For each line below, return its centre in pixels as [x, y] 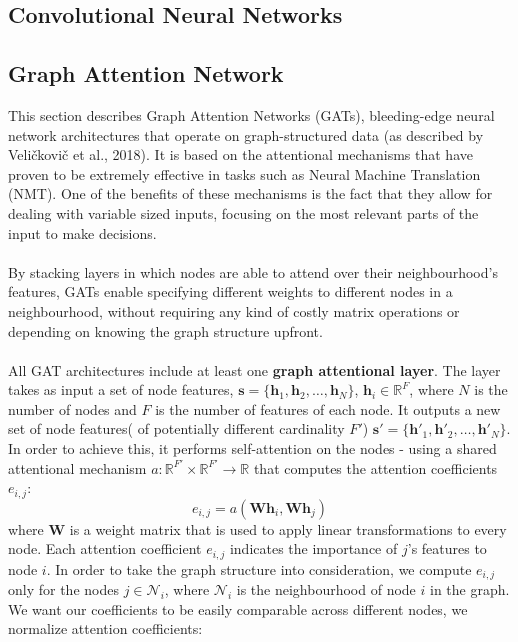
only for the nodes [63, 589]
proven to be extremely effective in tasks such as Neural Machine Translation [244, 173]
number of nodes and [72, 408]
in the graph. [469, 589]
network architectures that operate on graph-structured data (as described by [246, 134]
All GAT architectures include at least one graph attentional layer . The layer [254, 369]
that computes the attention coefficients [375, 467]
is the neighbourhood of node [326, 589]
